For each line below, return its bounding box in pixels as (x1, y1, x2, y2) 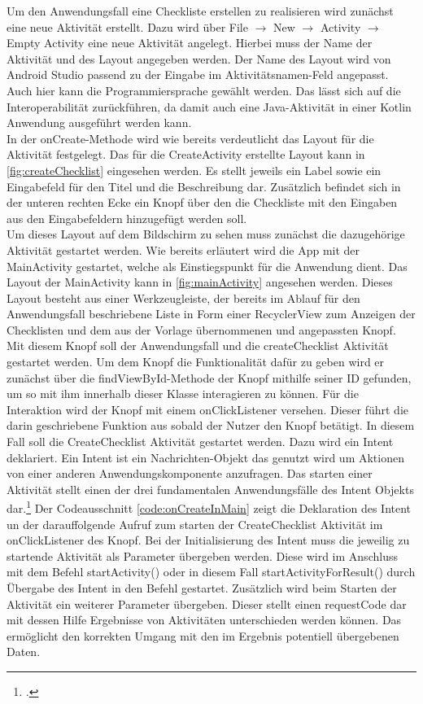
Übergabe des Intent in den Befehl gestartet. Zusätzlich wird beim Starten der (7, 579, 397, 597)
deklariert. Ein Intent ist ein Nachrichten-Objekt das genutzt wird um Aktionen (7, 448, 404, 466)
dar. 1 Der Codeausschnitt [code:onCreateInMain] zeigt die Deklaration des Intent (7, 497, 412, 517)
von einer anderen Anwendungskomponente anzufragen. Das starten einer (7, 465, 373, 482)
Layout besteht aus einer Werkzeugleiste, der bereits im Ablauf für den (7, 289, 360, 306)
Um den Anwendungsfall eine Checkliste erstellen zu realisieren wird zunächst (7, 2, 394, 19)
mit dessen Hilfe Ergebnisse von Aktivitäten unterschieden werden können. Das (7, 611, 402, 628)
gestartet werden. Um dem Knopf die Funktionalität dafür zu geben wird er (7, 353, 385, 370)
